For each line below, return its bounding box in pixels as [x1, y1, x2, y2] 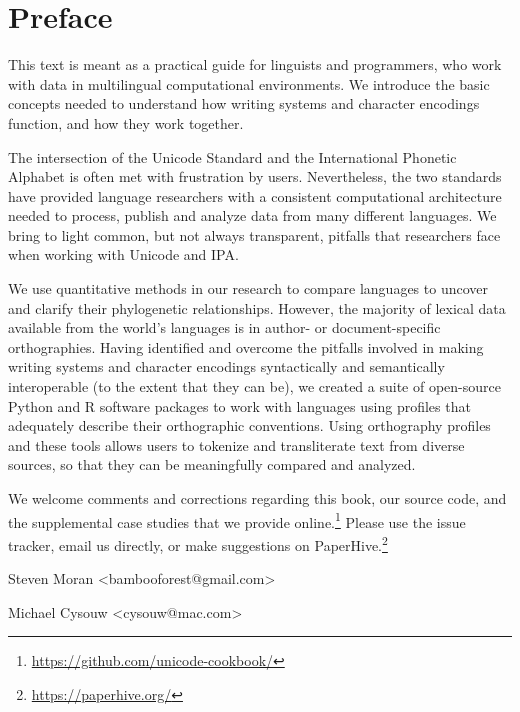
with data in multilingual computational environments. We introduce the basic [8, 73, 490, 94]
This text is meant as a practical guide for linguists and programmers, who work [8, 54, 502, 75]
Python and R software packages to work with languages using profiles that [8, 395, 471, 416]
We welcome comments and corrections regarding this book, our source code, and [8, 488, 507, 508]
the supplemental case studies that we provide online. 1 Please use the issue [8, 508, 466, 532]
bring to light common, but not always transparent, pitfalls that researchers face [8, 224, 501, 245]
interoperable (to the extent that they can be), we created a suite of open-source [8, 376, 501, 397]
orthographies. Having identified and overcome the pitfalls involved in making [8, 336, 484, 357]
